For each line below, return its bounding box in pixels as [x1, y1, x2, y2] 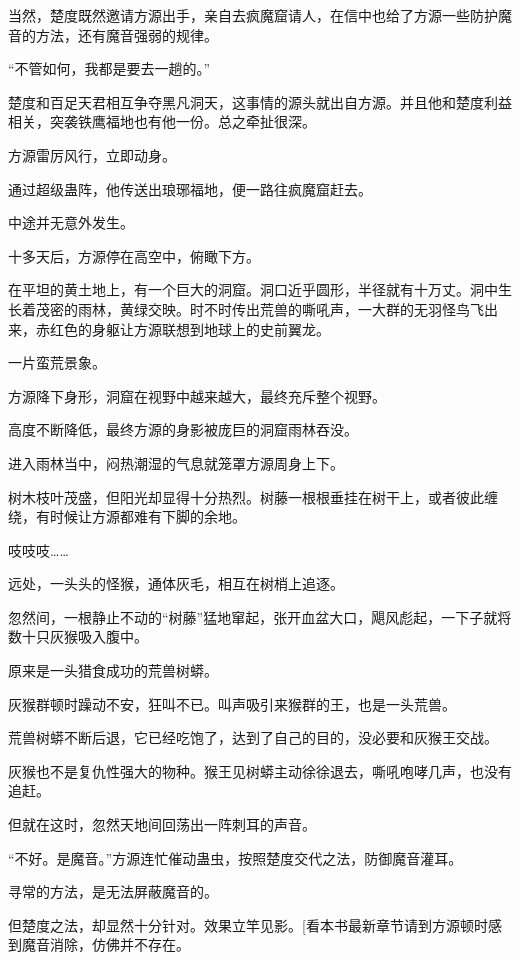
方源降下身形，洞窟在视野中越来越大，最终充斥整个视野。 [8, 385, 386, 406]
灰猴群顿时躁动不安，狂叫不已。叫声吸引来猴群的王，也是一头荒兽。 [8, 693, 456, 714]
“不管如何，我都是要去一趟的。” [8, 58, 211, 79]
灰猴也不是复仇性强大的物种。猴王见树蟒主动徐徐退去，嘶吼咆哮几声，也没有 [8, 760, 512, 781]
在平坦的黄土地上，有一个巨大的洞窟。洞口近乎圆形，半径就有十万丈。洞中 [8, 279, 498, 300]
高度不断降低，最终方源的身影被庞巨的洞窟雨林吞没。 [8, 419, 358, 440]
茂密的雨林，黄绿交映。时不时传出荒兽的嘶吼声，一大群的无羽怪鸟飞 [35, 298, 484, 319]
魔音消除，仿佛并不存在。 [21, 934, 190, 955]
